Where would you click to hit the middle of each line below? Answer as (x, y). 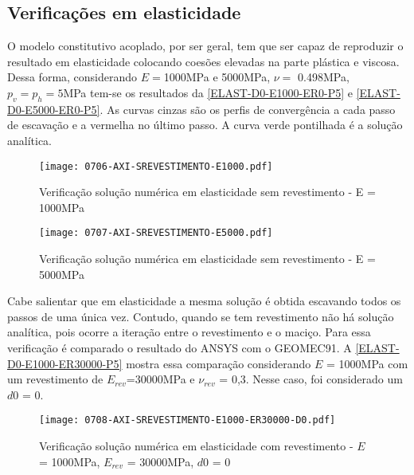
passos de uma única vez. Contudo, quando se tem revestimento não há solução (201, 316)
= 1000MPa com (367, 363)
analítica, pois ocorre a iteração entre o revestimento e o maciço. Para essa (189, 332)
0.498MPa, (324, 77)
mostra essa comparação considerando (219, 363)
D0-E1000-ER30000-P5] (65, 363)
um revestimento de (55, 379)
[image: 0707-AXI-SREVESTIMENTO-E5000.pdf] (156, 233)
